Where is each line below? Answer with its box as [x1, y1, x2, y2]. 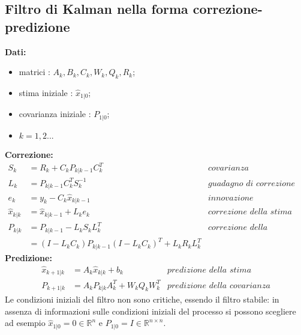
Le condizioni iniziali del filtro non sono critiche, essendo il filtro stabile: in [5, 293, 279, 306]
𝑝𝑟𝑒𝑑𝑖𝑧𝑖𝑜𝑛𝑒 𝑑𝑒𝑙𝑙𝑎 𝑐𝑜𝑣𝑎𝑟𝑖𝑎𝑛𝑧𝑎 [167, 281, 270, 290]
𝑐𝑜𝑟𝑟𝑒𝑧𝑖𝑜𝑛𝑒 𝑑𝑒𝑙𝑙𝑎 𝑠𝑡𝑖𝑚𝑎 [207, 208, 293, 217]
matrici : [19, 65, 50, 78]
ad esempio [5, 316, 46, 329]
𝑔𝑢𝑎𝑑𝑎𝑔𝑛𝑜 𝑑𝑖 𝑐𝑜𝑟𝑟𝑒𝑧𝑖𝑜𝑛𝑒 [207, 179, 296, 188]
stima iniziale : [19, 86, 73, 98]
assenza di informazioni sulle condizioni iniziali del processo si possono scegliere [5, 304, 296, 317]
